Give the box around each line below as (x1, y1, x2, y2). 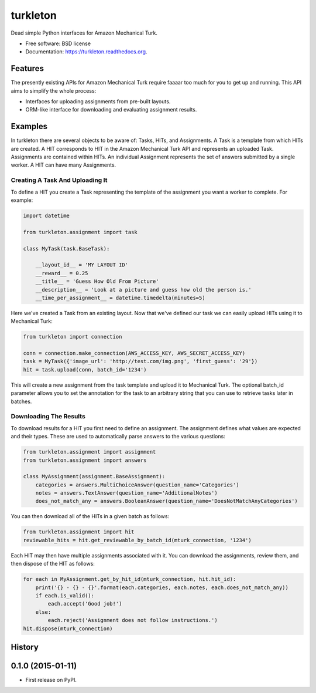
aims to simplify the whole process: (11, 87, 97, 94)
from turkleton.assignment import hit (23, 529, 135, 535)
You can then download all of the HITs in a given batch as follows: (11, 513, 170, 520)
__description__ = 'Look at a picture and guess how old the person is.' (35, 286, 252, 293)
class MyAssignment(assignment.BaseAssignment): (23, 473, 166, 480)
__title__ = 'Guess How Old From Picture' (35, 278, 159, 285)
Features (11, 63, 44, 73)
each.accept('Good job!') (47, 600, 122, 607)
